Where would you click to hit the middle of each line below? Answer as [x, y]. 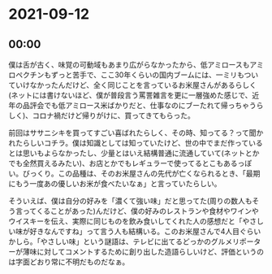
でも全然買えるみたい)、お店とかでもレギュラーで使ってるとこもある [123, 163]
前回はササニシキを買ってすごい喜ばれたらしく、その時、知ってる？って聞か [136, 133]
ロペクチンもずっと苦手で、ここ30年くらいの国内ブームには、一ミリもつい [133, 75]
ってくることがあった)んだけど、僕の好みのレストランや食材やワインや [141, 211]
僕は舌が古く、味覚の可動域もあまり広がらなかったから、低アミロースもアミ [136, 65]
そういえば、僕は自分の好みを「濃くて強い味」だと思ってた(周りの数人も [130, 201]
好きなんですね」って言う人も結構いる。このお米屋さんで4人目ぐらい [145, 231]
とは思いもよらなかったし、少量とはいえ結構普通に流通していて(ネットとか [134, 153]
